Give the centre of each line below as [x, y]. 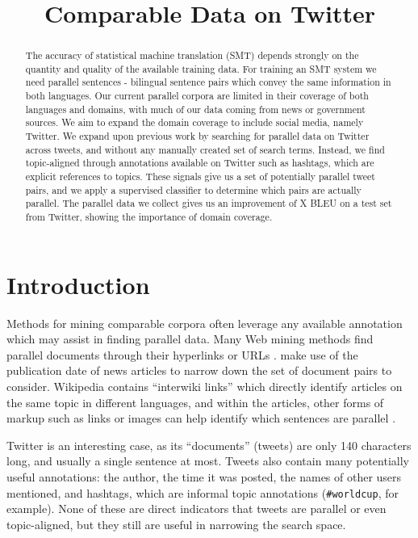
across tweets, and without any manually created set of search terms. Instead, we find [205, 149]
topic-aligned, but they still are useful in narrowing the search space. [176, 524]
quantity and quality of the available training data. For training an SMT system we [201, 68]
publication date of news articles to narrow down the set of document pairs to [199, 370]
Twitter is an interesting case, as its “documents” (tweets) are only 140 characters [209, 445]
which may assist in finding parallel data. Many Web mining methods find [190, 339]
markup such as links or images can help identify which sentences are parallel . [201, 418]
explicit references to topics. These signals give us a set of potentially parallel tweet [200, 177]
